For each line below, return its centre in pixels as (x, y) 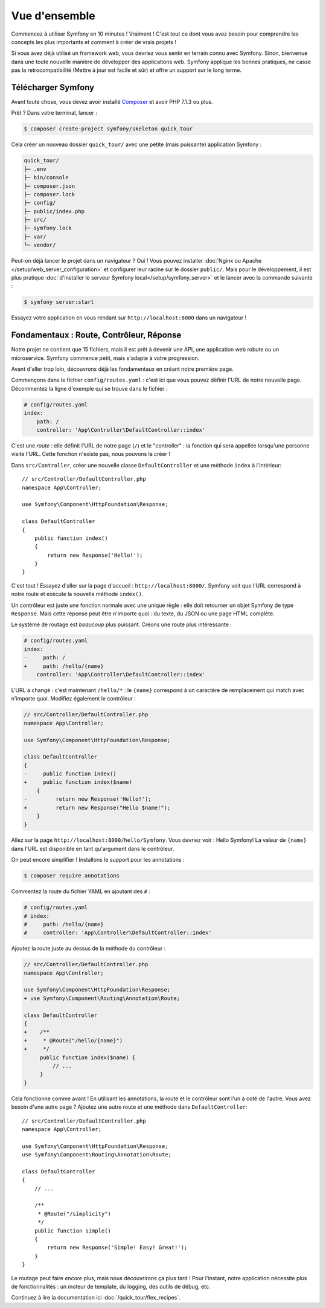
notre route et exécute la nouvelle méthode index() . (77, 594)
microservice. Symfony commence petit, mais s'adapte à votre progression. (105, 358)
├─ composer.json (50, 186)
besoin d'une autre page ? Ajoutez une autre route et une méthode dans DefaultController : (129, 1107)
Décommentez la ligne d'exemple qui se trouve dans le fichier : (89, 388)
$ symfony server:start (59, 302)
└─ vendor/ (40, 245)
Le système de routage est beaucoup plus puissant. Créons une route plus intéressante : (122, 624)
